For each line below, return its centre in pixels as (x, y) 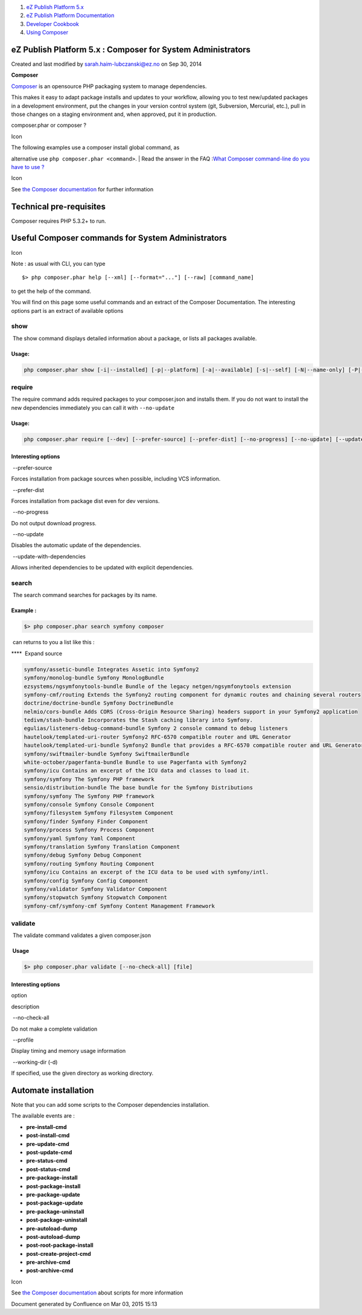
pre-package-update (53, 1194)
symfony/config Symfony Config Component (86, 881)
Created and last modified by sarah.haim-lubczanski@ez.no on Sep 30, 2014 (106, 64)
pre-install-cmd (46, 1127)
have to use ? (28, 167)
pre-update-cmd (48, 1144)
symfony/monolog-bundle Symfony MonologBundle (94, 678)
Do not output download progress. (54, 523)
